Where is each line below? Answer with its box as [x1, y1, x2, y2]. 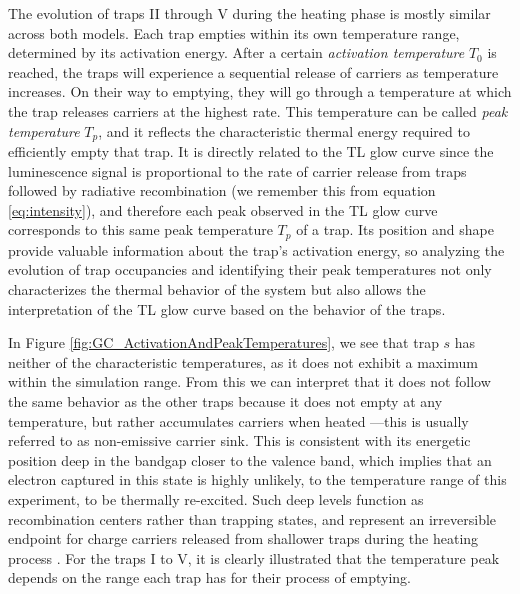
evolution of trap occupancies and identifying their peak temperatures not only [8, 259, 492, 280]
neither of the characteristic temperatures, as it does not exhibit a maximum [8, 351, 478, 372]
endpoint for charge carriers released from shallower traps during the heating [8, 528, 479, 549]
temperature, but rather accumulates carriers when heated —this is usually [8, 410, 469, 431]
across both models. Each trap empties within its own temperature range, [8, 22, 460, 43]
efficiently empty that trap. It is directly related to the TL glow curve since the [8, 141, 494, 162]
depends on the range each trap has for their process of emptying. [8, 567, 412, 588]
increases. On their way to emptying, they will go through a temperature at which [8, 81, 512, 102]
